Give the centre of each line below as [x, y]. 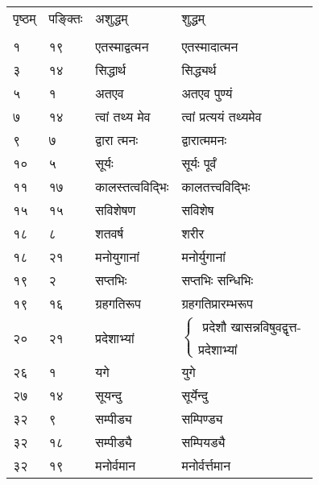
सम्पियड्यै [203, 442]
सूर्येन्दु [195, 396]
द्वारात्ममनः [204, 140]
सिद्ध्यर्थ [199, 70]
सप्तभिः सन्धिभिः [217, 280]
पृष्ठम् [25, 18]
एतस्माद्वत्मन [122, 46]
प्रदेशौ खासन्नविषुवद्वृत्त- [252, 328]
